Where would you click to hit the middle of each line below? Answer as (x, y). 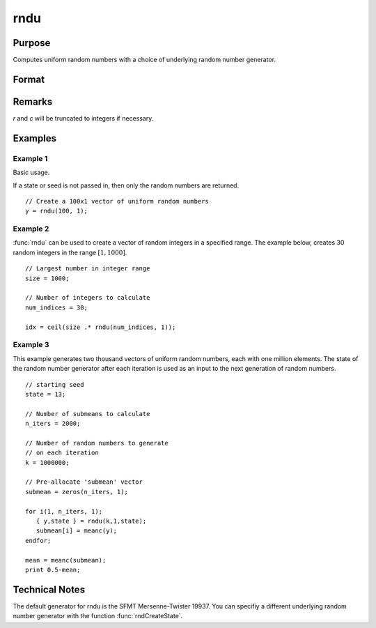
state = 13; (46, 394)
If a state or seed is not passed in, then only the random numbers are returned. (126, 185)
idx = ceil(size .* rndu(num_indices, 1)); (101, 327)
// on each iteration (62, 453)
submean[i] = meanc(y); (77, 531)
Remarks (33, 101)
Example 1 (30, 158)
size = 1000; (47, 278)
